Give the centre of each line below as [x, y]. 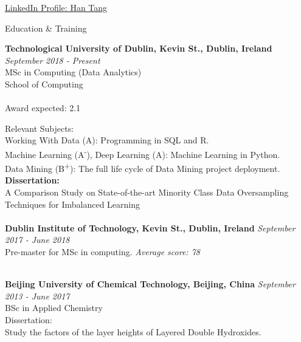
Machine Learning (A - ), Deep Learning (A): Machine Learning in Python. [143, 153]
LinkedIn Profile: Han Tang [56, 7]
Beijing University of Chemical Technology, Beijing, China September [150, 284]
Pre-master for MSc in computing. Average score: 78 [102, 251]
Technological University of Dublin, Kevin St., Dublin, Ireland [139, 48]
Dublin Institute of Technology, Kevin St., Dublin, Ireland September [150, 227]
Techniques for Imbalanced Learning [73, 204]
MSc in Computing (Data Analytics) [73, 72]
